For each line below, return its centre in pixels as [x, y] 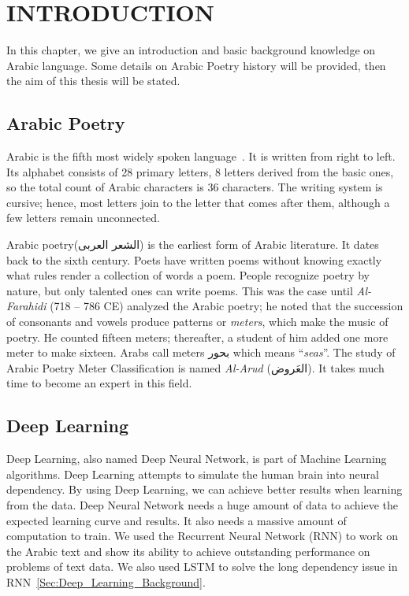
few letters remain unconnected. [83, 218]
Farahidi [26, 306]
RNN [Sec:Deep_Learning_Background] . [106, 581]
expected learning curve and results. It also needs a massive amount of [177, 520]
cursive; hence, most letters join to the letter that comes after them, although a [198, 202]
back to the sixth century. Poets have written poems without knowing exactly [194, 259]
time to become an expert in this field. [99, 383]
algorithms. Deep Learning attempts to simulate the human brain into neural [193, 474]
